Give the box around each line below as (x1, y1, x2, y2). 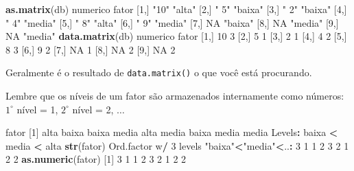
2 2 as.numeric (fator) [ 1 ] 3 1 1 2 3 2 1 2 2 (5, 152, 187, 166)
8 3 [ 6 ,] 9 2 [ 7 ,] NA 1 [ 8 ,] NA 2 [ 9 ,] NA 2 (5, 42, 176, 56)
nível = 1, (16, 102, 58, 116)
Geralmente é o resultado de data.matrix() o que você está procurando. (5, 65, 312, 80)
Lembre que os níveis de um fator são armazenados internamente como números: (5, 89, 344, 103)
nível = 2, (72, 102, 114, 116)
